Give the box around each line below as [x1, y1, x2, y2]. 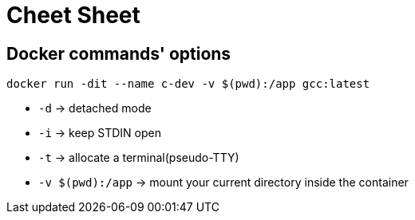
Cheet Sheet [6, 2, 140, 29]
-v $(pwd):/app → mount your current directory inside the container [38, 175, 409, 190]
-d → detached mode [38, 101, 152, 116]
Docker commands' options [6, 43, 231, 64]
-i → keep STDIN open [38, 126, 161, 140]
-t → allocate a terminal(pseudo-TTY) [38, 151, 239, 165]
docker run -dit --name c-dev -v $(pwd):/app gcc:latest [6, 77, 370, 91]
